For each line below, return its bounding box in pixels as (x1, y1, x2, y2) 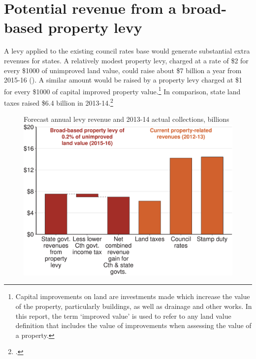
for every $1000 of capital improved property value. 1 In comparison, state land (4, 84, 241, 96)
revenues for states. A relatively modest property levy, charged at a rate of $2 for (4, 55, 249, 65)
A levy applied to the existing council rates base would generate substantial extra (4, 46, 250, 56)
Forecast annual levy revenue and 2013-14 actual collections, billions (24, 114, 229, 124)
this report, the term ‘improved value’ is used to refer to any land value (15, 310, 231, 321)
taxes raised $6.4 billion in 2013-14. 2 (4, 96, 113, 108)
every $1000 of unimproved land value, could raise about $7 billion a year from (4, 65, 242, 75)
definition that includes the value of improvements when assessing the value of (15, 320, 252, 331)
